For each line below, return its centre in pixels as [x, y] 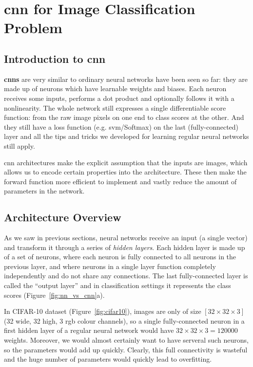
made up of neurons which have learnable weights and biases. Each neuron [115, 88]
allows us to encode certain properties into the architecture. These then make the [125, 172]
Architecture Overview [63, 217]
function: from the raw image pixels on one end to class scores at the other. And [124, 117]
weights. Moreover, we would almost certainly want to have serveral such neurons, [126, 340]
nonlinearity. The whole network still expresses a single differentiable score [115, 107]
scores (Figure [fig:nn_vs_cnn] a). [54, 295]
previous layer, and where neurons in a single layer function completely [110, 266]
